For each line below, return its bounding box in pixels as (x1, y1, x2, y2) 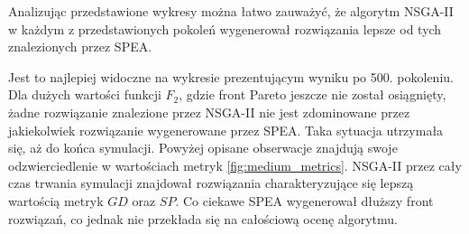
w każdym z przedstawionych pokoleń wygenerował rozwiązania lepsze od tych (8, 19, 442, 38)
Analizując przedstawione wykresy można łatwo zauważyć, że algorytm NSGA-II (8, 2, 454, 20)
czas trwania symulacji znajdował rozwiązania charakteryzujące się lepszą (8, 173, 414, 192)
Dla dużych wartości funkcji (8, 85, 161, 104)
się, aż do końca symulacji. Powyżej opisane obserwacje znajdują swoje (8, 138, 398, 157)
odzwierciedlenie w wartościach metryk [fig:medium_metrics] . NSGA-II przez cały (8, 155, 462, 174)
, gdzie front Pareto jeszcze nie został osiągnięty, (179, 85, 446, 104)
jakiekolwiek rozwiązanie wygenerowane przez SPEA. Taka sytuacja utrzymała (8, 120, 444, 139)
